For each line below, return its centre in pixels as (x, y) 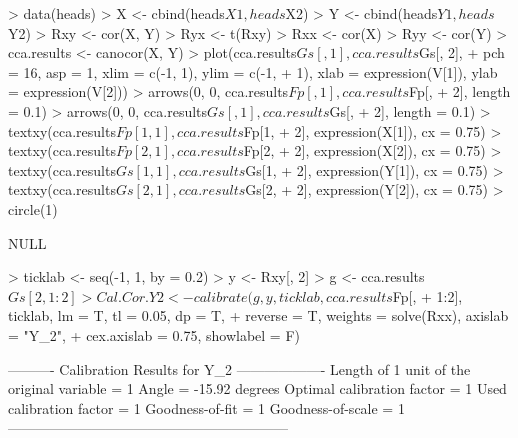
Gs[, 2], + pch (462, 52)
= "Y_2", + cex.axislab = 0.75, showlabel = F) (154, 334)
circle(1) (33, 208)
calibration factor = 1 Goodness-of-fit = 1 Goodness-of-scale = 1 (206, 407)
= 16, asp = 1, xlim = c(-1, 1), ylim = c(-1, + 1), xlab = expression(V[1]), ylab (253, 71)
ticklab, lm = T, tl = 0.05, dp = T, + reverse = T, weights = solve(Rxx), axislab (258, 315)
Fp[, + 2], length (460, 91)
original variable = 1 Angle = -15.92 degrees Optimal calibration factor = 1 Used (257, 388)
